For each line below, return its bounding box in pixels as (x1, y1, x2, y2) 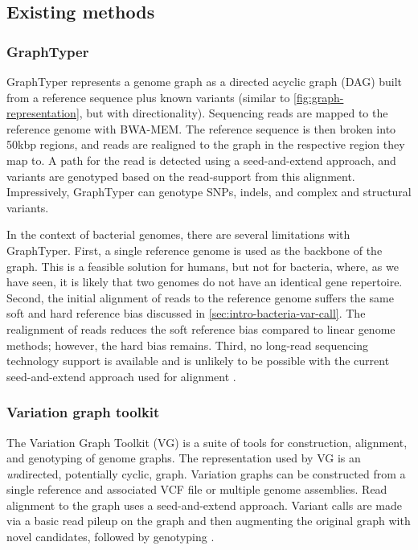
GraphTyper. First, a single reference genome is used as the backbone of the (6, 241, 383, 258)
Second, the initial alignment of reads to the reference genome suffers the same (6, 289, 394, 306)
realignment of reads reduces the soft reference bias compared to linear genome (6, 320, 395, 337)
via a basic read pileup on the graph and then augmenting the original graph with (6, 512, 411, 529)
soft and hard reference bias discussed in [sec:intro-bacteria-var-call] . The (6, 305, 366, 322)
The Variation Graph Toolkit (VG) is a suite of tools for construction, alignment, (6, 433, 408, 450)
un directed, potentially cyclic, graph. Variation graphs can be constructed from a (6, 465, 406, 482)
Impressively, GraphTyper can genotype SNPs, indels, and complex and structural (6, 183, 412, 200)
